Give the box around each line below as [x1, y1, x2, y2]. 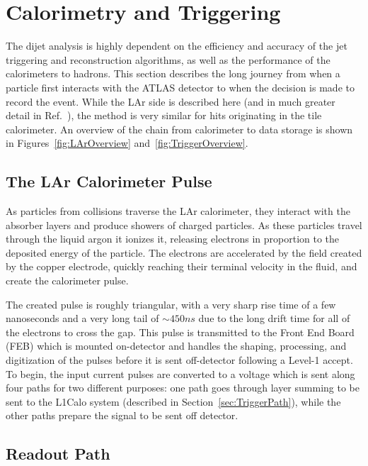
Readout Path [6, 443, 110, 465]
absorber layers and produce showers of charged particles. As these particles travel [6, 217, 362, 232]
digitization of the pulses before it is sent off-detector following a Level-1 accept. [6, 353, 353, 367]
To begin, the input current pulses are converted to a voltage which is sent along [6, 366, 355, 381]
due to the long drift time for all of [198, 311, 350, 326]
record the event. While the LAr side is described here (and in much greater [6, 94, 335, 109]
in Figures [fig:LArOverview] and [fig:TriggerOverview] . [6, 135, 248, 150]
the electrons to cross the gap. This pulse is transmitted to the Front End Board [6, 324, 355, 339]
